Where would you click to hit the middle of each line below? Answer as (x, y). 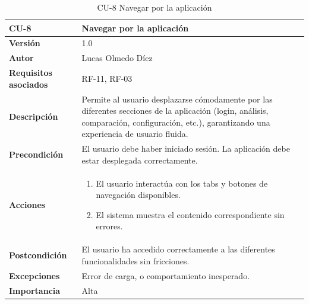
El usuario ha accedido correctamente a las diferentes (178, 249)
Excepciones (34, 275)
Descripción (34, 116)
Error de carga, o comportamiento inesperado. (166, 275)
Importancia (35, 290)
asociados (29, 84)
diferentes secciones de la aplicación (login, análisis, (175, 111)
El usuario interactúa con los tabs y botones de (182, 183)
